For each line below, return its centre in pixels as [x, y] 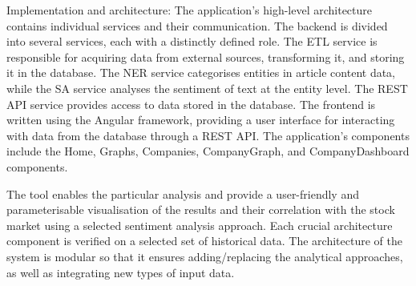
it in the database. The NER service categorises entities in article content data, [201, 73]
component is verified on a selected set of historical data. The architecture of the [204, 241]
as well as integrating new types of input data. [121, 272]
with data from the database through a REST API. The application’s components [208, 135]
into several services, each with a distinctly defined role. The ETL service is [192, 41]
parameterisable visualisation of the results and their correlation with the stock [201, 209]
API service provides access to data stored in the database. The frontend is [191, 104]
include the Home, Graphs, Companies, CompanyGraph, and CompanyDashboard [208, 151]
